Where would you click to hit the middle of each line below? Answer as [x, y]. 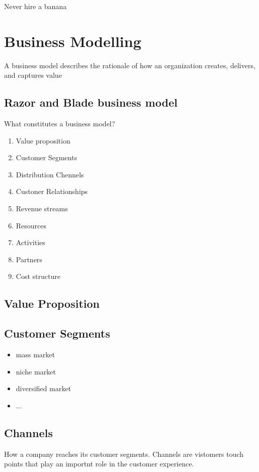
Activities [30, 242]
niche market [36, 371]
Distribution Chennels [50, 174]
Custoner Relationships [52, 191]
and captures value [33, 75]
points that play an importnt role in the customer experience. [99, 464]
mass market [35, 355]
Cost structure [38, 276]
